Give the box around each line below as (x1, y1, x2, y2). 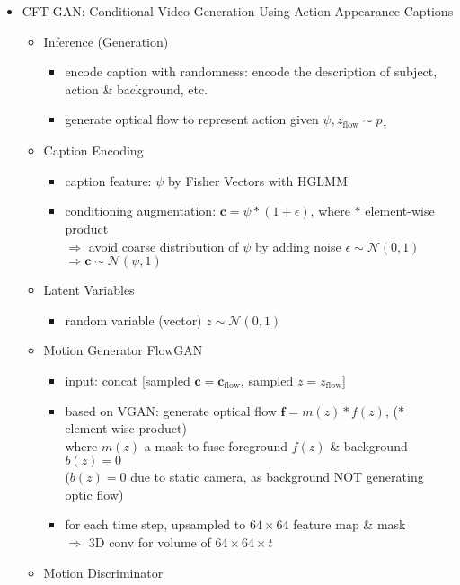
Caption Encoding (43, 141, 144, 160)
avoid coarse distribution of (88, 236, 239, 255)
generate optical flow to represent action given (65, 110, 319, 129)
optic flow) (65, 484, 124, 503)
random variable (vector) (65, 310, 202, 329)
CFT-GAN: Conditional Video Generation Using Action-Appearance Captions (22, 2, 454, 20)
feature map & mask (293, 515, 406, 534)
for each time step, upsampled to (65, 515, 246, 534)
